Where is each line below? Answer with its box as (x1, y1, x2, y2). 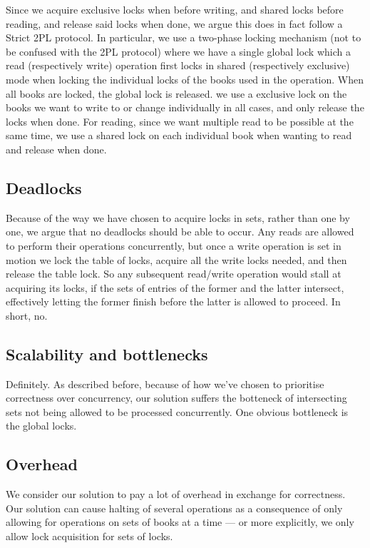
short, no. (6, 308, 48, 323)
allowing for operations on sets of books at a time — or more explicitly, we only (6, 514, 354, 529)
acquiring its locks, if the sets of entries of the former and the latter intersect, (6, 280, 344, 295)
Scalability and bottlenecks (6, 342, 208, 365)
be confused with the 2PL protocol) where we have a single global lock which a (6, 44, 351, 59)
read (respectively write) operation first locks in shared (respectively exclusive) (6, 58, 350, 73)
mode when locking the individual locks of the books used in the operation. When (6, 71, 364, 86)
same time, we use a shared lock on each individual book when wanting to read (6, 128, 352, 143)
